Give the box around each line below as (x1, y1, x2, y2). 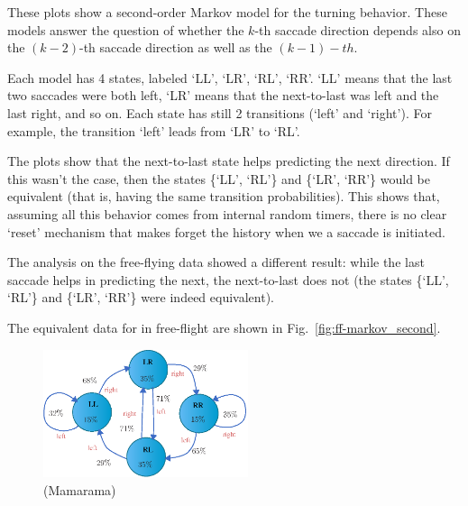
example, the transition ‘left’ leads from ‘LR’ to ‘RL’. (7, 121, 300, 140)
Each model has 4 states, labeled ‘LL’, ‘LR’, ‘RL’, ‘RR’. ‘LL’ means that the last (7, 68, 453, 87)
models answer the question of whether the (7, 20, 244, 39)
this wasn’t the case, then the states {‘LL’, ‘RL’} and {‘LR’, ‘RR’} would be (7, 169, 430, 188)
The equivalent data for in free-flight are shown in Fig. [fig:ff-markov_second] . (7, 317, 441, 336)
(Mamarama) (43, 480, 116, 499)
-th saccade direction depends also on (254, 20, 461, 39)
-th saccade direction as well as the (79, 38, 272, 57)
